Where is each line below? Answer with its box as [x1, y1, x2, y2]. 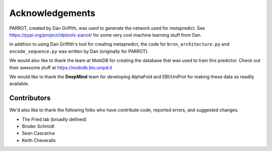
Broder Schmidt [22, 123, 55, 129]
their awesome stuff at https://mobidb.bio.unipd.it [9, 64, 113, 70]
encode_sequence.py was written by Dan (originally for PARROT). [9, 48, 149, 54]
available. [9, 81, 30, 87]
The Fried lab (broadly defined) [22, 116, 87, 122]
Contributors [9, 94, 51, 102]
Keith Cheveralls [22, 137, 56, 143]
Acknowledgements [9, 8, 96, 19]
